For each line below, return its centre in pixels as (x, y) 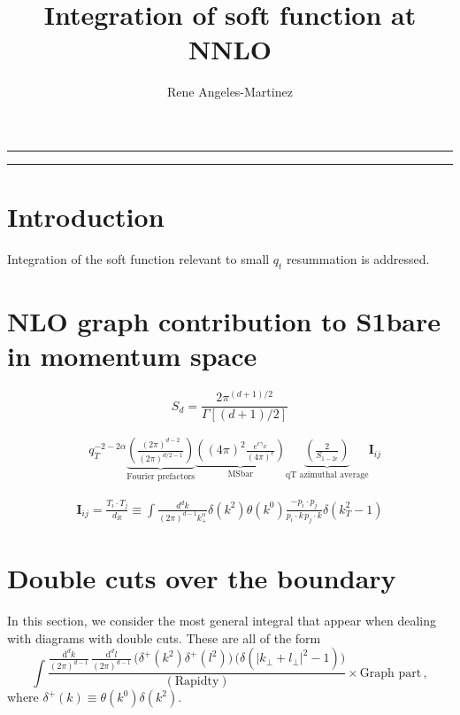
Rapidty (197, 682)
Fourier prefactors (161, 477)
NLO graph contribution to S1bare (224, 321)
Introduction (86, 217)
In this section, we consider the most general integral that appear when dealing (222, 621)
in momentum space (132, 356)
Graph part (391, 673)
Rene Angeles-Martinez (230, 92)
